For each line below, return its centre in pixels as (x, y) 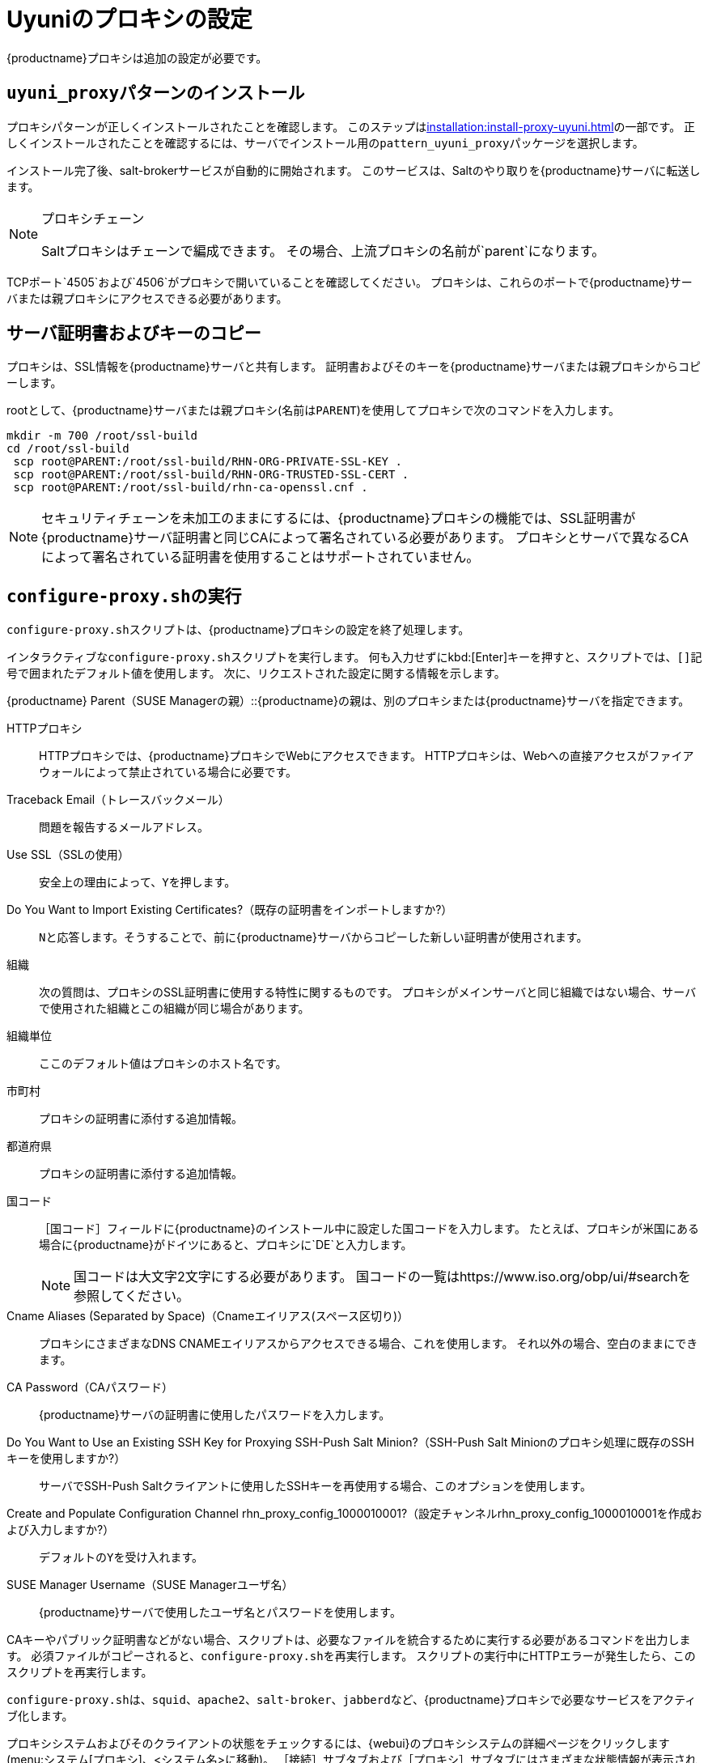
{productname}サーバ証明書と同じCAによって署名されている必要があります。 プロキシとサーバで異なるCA (365, 538)
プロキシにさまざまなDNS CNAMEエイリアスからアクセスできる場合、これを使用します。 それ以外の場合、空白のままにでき (369, 1344)
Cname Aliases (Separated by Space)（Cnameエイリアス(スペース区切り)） (208, 1316)
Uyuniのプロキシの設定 (129, 19)
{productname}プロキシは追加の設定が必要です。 (137, 57)
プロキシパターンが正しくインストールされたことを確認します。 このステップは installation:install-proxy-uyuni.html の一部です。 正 (351, 126)
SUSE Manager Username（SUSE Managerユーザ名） (150, 1585)
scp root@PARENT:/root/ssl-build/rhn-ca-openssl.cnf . (191, 488)
